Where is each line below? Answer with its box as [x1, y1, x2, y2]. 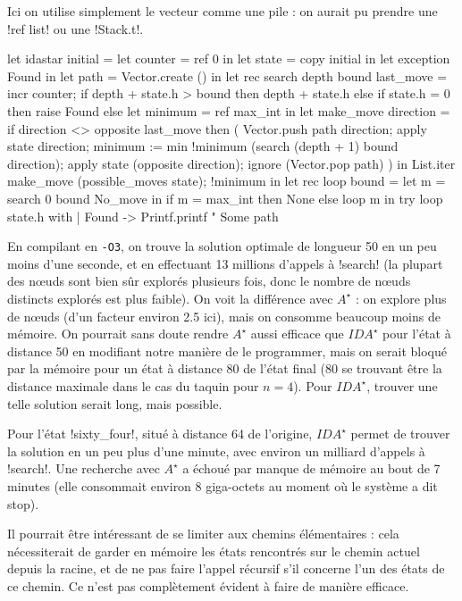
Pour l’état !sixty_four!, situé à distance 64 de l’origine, [7, 424, 313, 443]
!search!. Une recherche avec [7, 459, 160, 478]
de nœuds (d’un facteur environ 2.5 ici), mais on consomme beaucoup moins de [7, 306, 441, 325]
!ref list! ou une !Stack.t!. [7, 19, 144, 38]
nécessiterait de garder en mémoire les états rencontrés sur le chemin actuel [7, 541, 420, 560]
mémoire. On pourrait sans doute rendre [7, 324, 229, 343]
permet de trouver [350, 424, 450, 443]
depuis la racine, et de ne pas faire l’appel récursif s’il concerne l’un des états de [7, 559, 445, 578]
